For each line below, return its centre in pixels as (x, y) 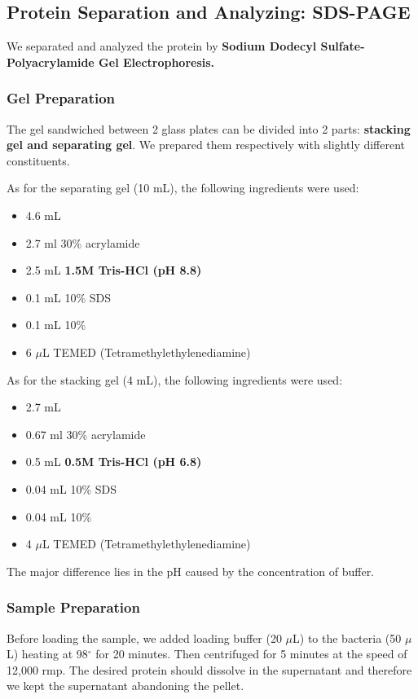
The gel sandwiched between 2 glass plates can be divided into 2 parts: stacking (209, 128)
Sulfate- (343, 46)
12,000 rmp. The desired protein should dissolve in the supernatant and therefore (209, 669)
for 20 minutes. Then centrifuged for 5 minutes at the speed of (251, 654)
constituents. (38, 160)
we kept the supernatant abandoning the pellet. (125, 686)
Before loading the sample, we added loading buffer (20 (144, 637)
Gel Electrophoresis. (157, 62)
